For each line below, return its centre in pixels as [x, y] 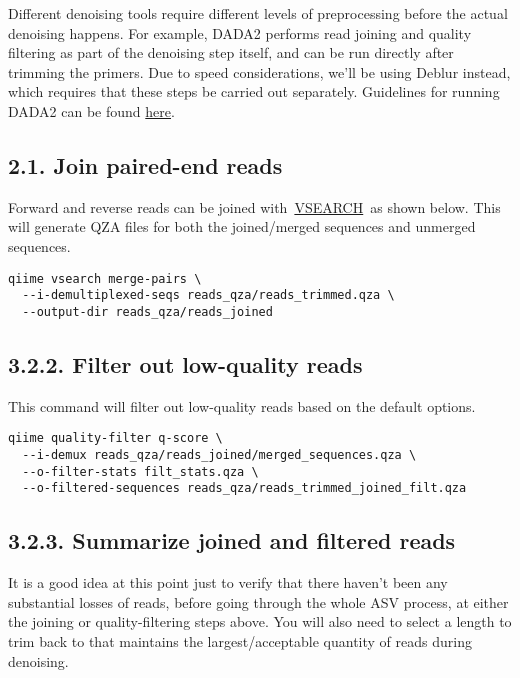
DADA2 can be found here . [91, 110]
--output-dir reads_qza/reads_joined [147, 311]
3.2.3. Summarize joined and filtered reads [232, 540]
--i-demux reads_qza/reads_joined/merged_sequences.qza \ [219, 454]
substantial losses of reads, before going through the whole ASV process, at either [258, 601]
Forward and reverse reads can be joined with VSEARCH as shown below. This [254, 206]
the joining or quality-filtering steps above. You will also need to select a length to [260, 621]
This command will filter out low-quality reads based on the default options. [242, 405]
